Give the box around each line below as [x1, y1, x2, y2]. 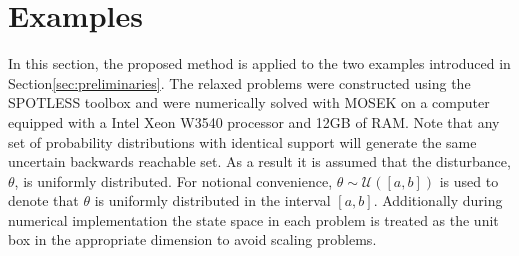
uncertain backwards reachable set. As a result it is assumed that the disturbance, [8, 151, 511, 172]
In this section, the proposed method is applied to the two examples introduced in [8, 53, 511, 74]
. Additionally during [373, 190, 503, 211]
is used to [439, 170, 499, 191]
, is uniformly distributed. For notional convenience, [14, 170, 333, 191]
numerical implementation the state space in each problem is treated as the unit [8, 209, 499, 230]
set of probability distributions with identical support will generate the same [8, 131, 477, 152]
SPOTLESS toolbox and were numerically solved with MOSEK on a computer [8, 92, 490, 113]
